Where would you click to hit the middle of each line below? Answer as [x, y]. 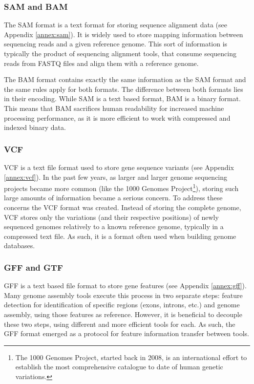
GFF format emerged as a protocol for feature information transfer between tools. [127, 333]
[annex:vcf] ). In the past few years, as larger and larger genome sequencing [116, 177]
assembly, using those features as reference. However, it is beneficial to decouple [123, 314]
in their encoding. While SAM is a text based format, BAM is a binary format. [122, 98]
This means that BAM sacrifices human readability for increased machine [114, 108]
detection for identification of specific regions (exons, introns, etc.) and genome [122, 305]
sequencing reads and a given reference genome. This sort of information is [116, 44]
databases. [20, 245]
